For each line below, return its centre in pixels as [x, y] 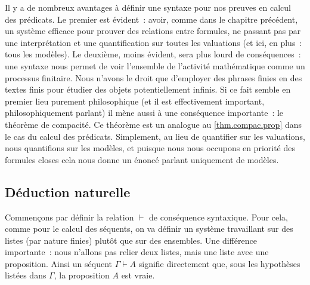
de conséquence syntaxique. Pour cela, [218, 217]
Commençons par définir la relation [69, 217]
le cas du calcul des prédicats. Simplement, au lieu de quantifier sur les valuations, [155, 136]
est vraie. [138, 275]
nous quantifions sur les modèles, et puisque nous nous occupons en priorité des [150, 148]
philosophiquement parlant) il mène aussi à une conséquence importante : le [144, 113]
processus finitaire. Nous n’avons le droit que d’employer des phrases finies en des [154, 77]
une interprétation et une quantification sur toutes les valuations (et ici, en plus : [154, 42]
